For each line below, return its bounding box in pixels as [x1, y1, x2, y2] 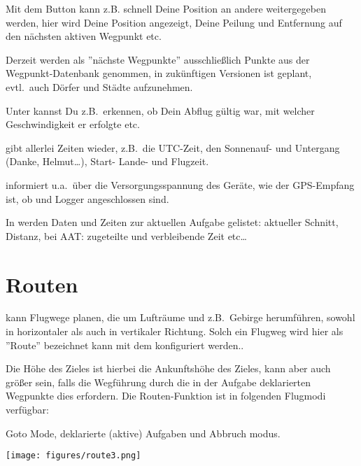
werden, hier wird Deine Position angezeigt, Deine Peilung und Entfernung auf [6, 15, 342, 29]
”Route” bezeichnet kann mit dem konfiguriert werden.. [6, 337, 244, 352]
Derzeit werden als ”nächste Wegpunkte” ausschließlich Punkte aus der [6, 52, 310, 66]
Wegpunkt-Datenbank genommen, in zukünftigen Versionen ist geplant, [6, 66, 312, 80]
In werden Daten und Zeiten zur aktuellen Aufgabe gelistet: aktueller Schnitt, [6, 215, 339, 230]
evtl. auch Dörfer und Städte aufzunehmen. [6, 79, 193, 94]
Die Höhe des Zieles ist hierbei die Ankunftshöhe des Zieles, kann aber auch [6, 361, 331, 376]
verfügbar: [6, 402, 49, 416]
